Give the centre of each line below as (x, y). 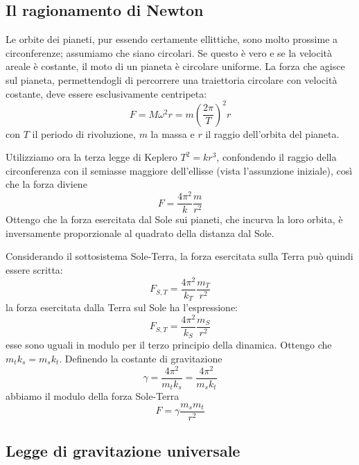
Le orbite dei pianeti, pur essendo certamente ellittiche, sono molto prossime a (172, 39)
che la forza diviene (46, 184)
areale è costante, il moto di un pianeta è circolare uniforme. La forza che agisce (175, 66)
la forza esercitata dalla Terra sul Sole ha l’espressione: (122, 307)
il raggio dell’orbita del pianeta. (272, 133)
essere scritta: (34, 269)
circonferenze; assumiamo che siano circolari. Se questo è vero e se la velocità (169, 52)
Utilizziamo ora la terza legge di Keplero (91, 157)
